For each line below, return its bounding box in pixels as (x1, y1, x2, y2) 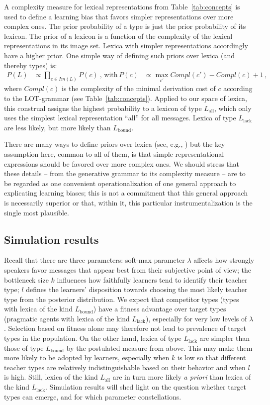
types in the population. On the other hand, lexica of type (4, 333, 181, 343)
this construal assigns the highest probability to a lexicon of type (4, 102, 202, 113)
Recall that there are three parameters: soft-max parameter (4, 255, 185, 265)
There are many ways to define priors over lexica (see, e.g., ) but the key (4, 139, 225, 149)
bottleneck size (4, 274, 49, 285)
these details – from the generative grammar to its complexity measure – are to (4, 168, 246, 179)
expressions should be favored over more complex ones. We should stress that (4, 158, 239, 169)
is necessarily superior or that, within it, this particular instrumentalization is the (4, 197, 253, 207)
